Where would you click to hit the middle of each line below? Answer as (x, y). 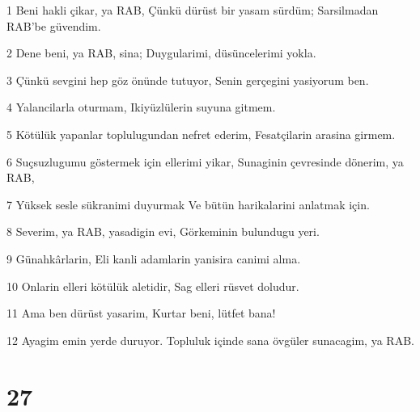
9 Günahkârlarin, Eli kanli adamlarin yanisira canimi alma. (154, 258)
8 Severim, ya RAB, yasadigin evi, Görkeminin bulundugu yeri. (163, 231)
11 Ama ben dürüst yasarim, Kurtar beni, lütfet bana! (141, 313)
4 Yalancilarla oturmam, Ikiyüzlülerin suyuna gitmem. (141, 107)
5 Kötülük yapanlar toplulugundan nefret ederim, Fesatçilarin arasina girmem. (201, 134)
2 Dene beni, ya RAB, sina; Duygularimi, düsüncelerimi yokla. (161, 53)
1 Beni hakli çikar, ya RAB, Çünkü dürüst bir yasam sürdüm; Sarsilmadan (193, 10)
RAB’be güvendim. (54, 25)
